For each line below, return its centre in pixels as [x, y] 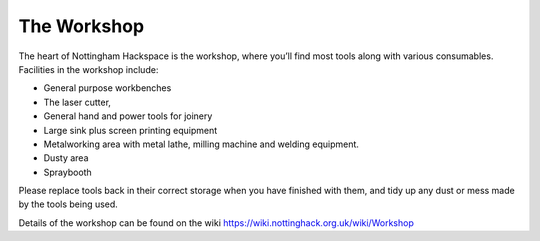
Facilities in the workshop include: [88, 69]
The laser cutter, [77, 102]
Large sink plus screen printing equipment [130, 130]
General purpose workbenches [107, 88]
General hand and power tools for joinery [128, 116]
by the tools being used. [68, 204]
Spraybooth [67, 172]
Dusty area [66, 158]
